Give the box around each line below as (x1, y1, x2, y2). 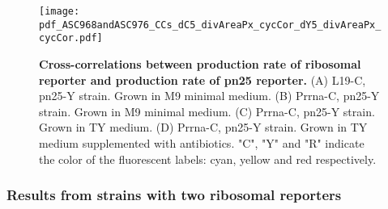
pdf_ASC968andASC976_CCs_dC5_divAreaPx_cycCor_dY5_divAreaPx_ (39, 19, 382, 31)
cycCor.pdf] (39, 32, 103, 44)
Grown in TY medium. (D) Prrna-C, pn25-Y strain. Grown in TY (39, 119, 368, 136)
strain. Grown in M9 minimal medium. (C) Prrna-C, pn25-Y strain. (39, 102, 375, 119)
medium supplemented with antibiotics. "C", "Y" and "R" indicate (39, 134, 365, 151)
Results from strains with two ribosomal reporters (6, 185, 342, 205)
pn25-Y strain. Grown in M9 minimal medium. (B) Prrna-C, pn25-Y (39, 87, 380, 104)
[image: (39, 6, 80, 17)
